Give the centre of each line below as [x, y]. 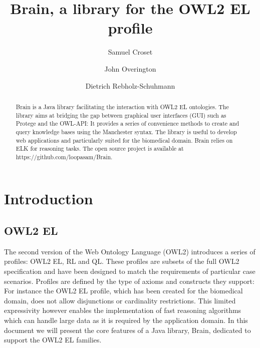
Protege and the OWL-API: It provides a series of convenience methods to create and [127, 123]
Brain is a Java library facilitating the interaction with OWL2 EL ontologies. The [122, 106]
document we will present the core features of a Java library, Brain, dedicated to [127, 330]
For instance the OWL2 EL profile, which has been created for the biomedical [123, 291]
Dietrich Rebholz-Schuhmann [130, 85]
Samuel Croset [130, 52]
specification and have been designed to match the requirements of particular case [130, 271]
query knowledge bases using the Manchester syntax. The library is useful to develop [126, 131]
